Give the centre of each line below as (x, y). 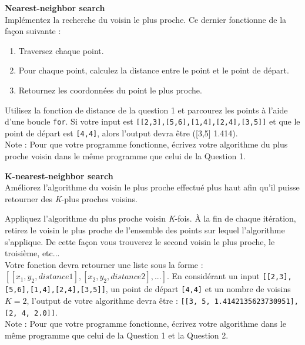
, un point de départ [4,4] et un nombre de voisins (198, 289)
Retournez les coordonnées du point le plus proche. (110, 90)
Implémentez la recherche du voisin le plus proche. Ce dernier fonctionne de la (146, 19)
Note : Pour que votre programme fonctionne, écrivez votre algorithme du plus (146, 144)
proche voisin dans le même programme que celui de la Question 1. (125, 156)
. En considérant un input (213, 276)
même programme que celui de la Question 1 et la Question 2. (117, 335)
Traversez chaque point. (61, 50)
